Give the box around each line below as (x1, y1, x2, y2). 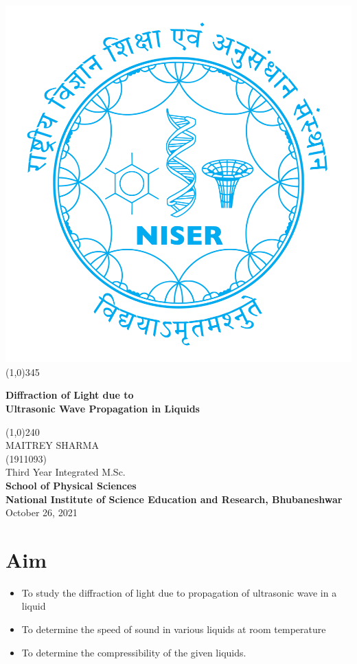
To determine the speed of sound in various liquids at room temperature (21, 622, 326, 637)
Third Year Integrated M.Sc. (5, 465, 126, 479)
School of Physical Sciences (5, 478, 137, 492)
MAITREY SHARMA (5, 438, 99, 452)
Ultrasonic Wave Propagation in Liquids (5, 401, 200, 415)
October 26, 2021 (5, 505, 78, 520)
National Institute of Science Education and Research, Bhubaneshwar (5, 491, 343, 506)
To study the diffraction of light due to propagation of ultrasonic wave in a (21, 585, 337, 599)
